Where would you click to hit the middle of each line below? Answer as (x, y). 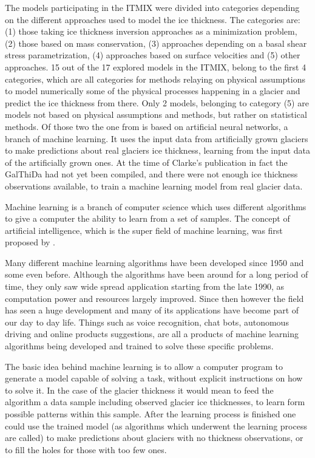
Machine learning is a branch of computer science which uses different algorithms (156, 206)
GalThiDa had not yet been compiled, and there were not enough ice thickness (151, 174)
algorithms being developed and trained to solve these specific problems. (139, 346)
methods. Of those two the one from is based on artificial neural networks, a (147, 126)
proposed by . (30, 242)
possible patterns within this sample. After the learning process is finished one (151, 414)
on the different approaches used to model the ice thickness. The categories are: (153, 19)
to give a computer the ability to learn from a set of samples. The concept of (147, 218)
